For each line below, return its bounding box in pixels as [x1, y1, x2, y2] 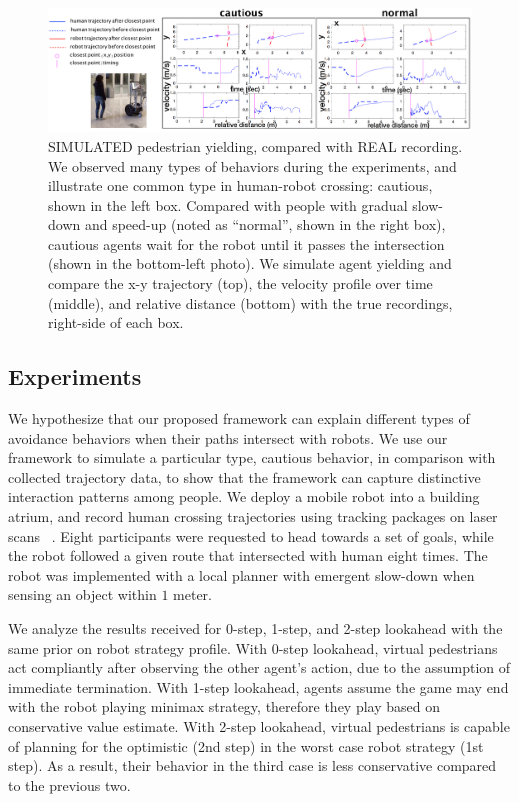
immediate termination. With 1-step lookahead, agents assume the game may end [8, 676, 509, 697]
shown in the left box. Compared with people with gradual [48, 194, 408, 215]
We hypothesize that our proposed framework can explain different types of [8, 408, 470, 429]
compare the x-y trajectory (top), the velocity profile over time [48, 273, 433, 294]
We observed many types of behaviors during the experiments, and [48, 155, 457, 176]
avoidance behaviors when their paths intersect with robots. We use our [8, 427, 448, 448]
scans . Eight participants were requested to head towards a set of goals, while [8, 525, 494, 546]
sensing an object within [8, 584, 157, 605]
